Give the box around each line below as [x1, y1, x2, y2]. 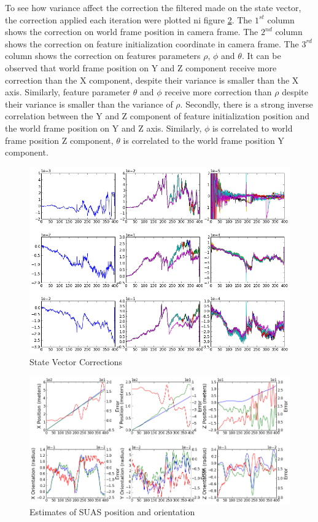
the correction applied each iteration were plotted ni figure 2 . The [5, 13, 252, 26]
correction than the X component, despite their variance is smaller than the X [5, 73, 299, 86]
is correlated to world [212, 121, 293, 134]
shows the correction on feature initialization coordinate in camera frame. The [5, 37, 299, 50]
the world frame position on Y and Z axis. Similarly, [5, 121, 202, 134]
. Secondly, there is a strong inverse [180, 97, 313, 110]
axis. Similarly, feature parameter [5, 85, 131, 98]
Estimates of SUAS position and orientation [29, 505, 195, 518]
